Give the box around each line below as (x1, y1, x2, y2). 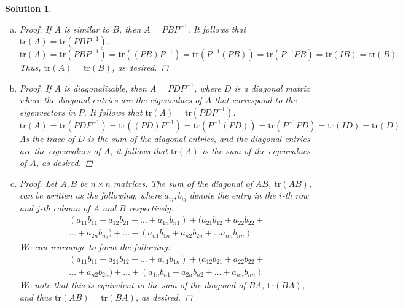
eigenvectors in (19, 105, 76, 118)
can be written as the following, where (19, 189, 162, 202)
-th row (281, 189, 309, 202)
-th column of (39, 201, 90, 214)
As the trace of (19, 132, 75, 144)
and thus (19, 290, 52, 303)
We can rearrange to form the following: (19, 240, 170, 253)
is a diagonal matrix (234, 81, 310, 94)
